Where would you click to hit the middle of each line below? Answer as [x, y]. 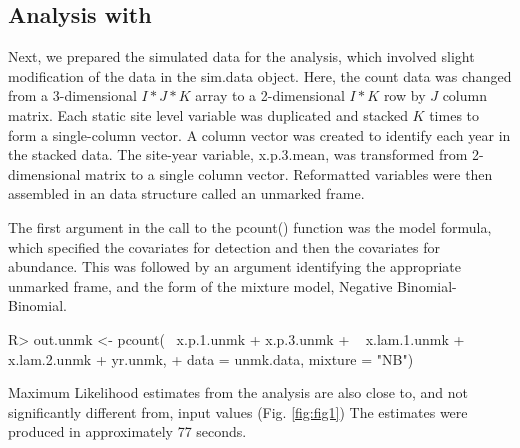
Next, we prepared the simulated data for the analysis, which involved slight [241, 56]
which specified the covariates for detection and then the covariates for [224, 246]
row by [404, 95]
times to [454, 114]
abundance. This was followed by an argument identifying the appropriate [234, 266]
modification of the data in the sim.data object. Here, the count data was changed [260, 75]
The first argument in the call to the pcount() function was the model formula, [250, 226]
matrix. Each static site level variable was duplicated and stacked [208, 114]
